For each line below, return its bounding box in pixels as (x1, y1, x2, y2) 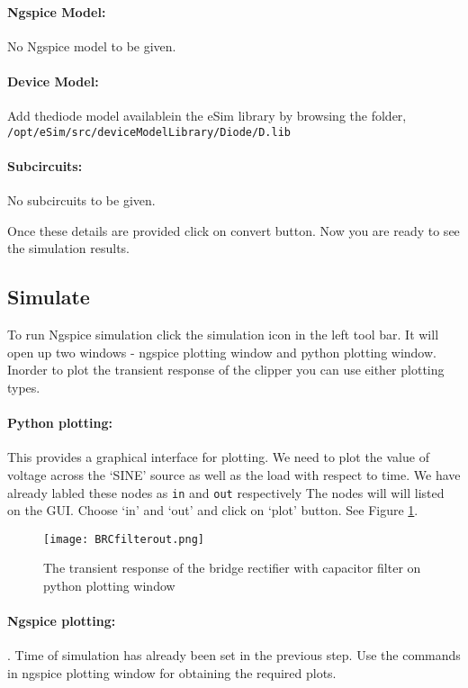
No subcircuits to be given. (7, 191, 156, 210)
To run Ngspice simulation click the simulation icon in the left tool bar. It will (7, 325, 439, 344)
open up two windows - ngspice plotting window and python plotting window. (7, 342, 436, 361)
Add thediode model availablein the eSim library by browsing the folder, (7, 106, 407, 125)
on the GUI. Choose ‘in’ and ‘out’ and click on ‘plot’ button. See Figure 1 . (7, 501, 418, 520)
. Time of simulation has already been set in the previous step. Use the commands (7, 646, 461, 665)
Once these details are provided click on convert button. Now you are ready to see (7, 221, 460, 240)
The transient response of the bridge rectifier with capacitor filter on (43, 558, 421, 577)
